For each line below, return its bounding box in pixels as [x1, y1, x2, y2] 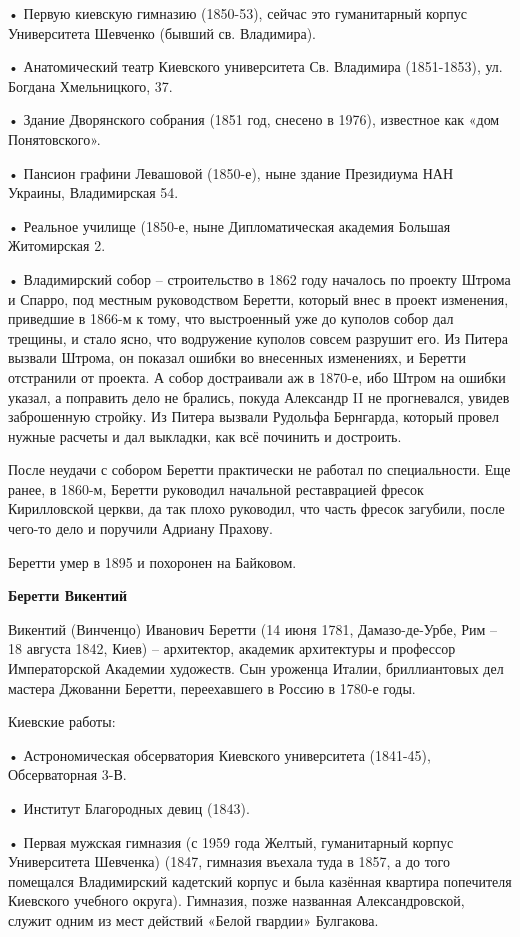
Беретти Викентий [8, 585, 128, 606]
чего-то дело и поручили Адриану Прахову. [8, 518, 273, 539]
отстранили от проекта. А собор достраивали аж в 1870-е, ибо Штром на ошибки [8, 366, 506, 387]
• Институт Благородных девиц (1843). [8, 798, 250, 818]
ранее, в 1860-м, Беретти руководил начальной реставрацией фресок [8, 478, 424, 499]
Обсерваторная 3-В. [8, 764, 127, 785]
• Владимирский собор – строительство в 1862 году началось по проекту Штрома [8, 268, 511, 289]
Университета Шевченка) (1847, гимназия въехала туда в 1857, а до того [8, 851, 451, 872]
